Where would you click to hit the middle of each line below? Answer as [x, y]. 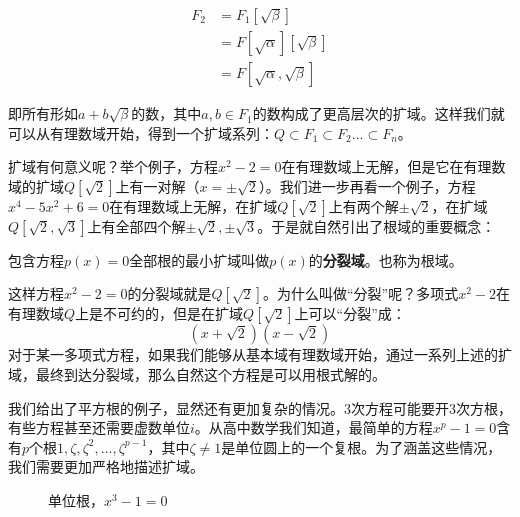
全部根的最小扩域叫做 [199, 259]
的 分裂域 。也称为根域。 [385, 259]
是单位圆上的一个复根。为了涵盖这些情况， [361, 446]
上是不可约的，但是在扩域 [159, 313]
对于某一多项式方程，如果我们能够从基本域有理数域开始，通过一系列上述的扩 [260, 354]
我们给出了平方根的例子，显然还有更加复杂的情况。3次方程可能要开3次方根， [260, 407]
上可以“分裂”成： [350, 313]
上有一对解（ [157, 185]
